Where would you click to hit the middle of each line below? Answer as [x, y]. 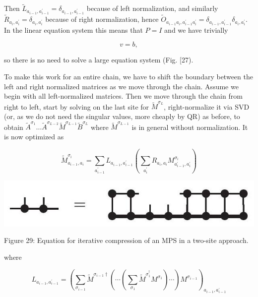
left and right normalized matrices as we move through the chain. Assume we [121, 86]
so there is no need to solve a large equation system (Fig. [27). [99, 60]
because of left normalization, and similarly [152, 8]
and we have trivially [196, 30]
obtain [14, 127]
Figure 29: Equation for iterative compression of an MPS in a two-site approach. [126, 240]
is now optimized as [34, 136]
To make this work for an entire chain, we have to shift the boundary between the [129, 76]
